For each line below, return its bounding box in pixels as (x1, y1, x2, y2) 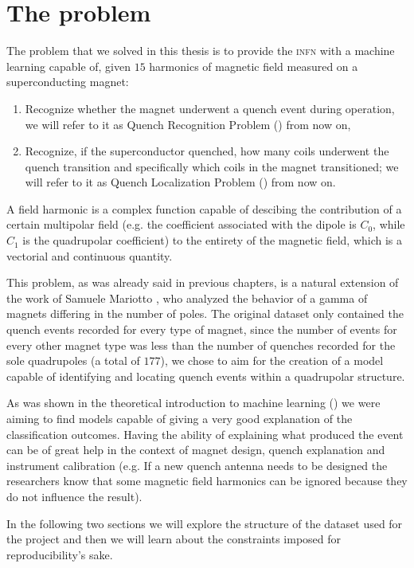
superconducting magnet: (6, 73, 129, 90)
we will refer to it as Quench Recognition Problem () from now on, (25, 116, 351, 132)
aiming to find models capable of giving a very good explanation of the (6, 410, 353, 426)
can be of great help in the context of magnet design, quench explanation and (6, 441, 385, 458)
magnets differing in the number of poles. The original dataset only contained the (6, 305, 404, 322)
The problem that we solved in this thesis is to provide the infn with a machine (6, 42, 395, 59)
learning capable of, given (6, 57, 131, 74)
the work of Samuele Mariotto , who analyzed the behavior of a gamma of (6, 289, 368, 306)
